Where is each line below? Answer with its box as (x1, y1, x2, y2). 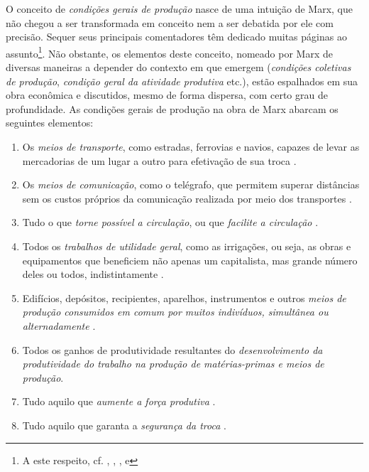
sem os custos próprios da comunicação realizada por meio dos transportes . (22, 191, 352, 205)
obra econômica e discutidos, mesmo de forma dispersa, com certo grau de (6, 87, 328, 102)
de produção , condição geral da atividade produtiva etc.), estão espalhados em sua (6, 73, 358, 88)
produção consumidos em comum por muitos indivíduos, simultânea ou (22, 304, 329, 319)
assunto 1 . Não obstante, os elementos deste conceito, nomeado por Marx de (6, 43, 333, 60)
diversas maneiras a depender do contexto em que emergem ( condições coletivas (6, 60, 351, 75)
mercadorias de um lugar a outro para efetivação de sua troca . (22, 153, 297, 168)
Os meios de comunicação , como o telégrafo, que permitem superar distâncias (22, 177, 360, 192)
